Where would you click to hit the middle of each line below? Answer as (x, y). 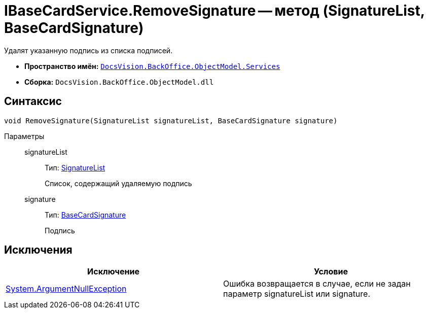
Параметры (24, 136)
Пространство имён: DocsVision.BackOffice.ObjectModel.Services (152, 66)
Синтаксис (33, 101)
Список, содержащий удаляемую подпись (118, 183)
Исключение (113, 272)
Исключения (38, 250)
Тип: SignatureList (75, 167)
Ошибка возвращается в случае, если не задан (317, 284)
